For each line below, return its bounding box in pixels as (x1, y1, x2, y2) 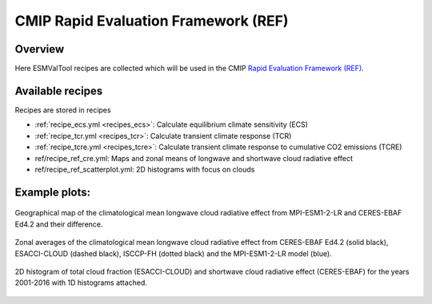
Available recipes (14, 84, 103, 97)
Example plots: (14, 185, 91, 199)
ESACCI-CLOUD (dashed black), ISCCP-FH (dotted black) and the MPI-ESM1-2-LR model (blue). (14, 248, 332, 259)
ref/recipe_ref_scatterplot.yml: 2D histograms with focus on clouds (34, 164, 255, 174)
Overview (14, 42, 65, 56)
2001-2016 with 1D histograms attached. (14, 278, 148, 287)
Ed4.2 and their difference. (14, 219, 103, 229)
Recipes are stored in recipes (14, 105, 111, 115)
